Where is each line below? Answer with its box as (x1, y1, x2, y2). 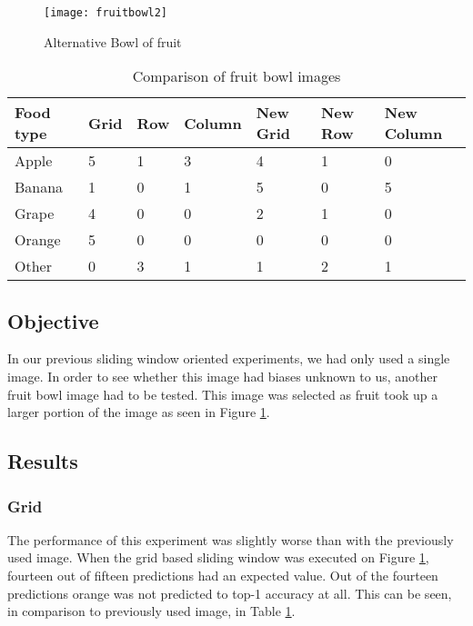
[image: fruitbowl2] (44, 6, 168, 19)
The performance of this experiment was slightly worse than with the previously (7, 530, 454, 549)
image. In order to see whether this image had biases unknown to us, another (7, 367, 438, 386)
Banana (15, 176, 64, 198)
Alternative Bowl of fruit (44, 32, 182, 51)
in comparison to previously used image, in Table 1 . (7, 601, 296, 621)
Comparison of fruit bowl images (132, 65, 341, 87)
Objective (7, 306, 99, 334)
